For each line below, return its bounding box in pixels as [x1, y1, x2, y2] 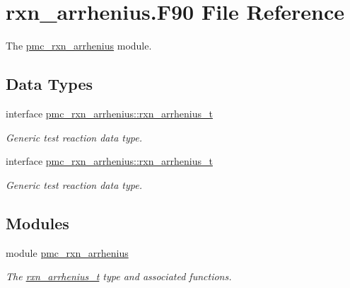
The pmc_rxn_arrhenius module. [6, 38, 152, 53]
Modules [6, 212, 69, 234]
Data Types [6, 73, 93, 95]
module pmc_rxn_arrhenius [6, 245, 129, 260]
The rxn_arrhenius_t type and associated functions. [6, 269, 232, 284]
